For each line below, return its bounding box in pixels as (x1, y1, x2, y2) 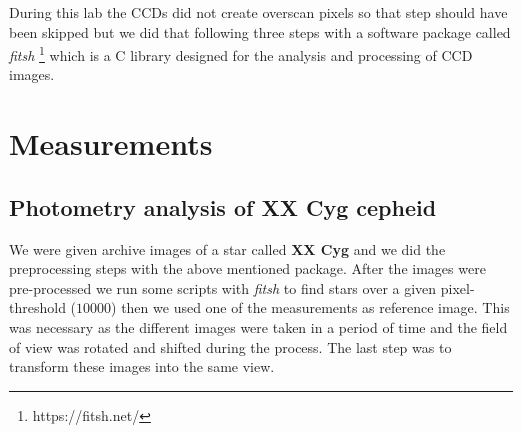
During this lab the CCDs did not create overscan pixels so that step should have (9, 2, 508, 22)
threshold (9, 297, 66, 318)
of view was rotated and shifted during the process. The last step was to (9, 336, 452, 357)
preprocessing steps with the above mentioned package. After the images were (9, 258, 486, 279)
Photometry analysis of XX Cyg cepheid (9, 191, 437, 222)
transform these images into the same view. (9, 356, 275, 377)
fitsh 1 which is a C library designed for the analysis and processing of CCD (9, 42, 473, 65)
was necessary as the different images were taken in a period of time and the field (9, 316, 508, 337)
